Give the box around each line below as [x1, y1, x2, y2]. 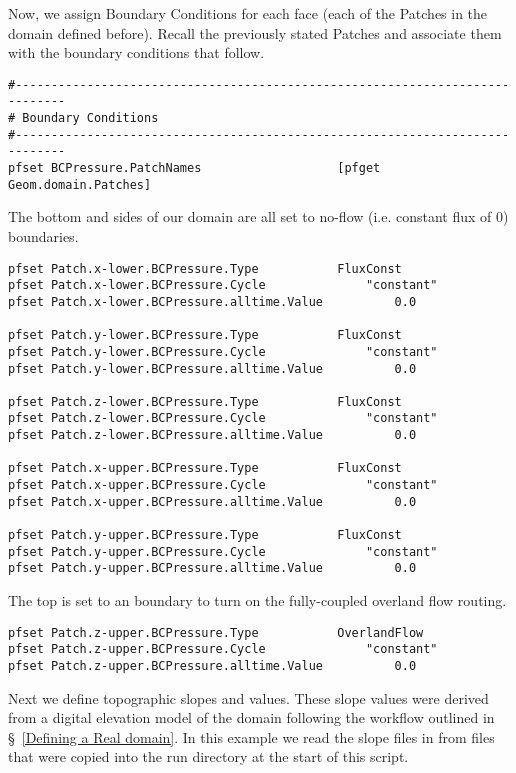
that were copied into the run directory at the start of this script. [8, 746, 409, 767]
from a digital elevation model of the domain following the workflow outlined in [8, 707, 495, 728]
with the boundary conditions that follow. [8, 42, 265, 63]
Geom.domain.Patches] [8, 177, 152, 192]
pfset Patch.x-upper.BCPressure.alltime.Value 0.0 [8, 494, 417, 509]
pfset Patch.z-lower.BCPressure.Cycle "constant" [8, 411, 438, 426]
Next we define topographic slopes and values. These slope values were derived [8, 687, 489, 708]
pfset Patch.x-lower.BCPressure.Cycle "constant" [8, 278, 438, 293]
